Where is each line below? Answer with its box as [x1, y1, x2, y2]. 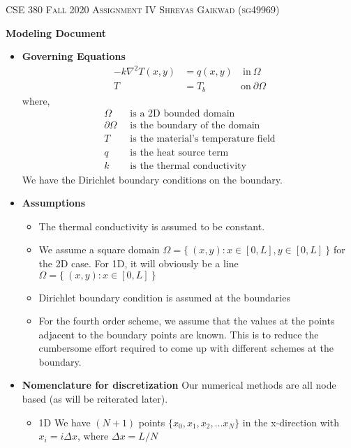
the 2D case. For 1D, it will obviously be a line [38, 255, 239, 270]
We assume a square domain [38, 242, 160, 257]
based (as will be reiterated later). [22, 391, 168, 406]
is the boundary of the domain [130, 121, 260, 131]
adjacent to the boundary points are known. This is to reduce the [38, 327, 319, 341]
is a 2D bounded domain [130, 109, 235, 119]
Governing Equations [22, 49, 126, 64]
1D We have [38, 415, 91, 429]
